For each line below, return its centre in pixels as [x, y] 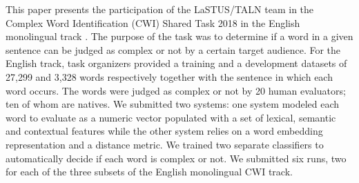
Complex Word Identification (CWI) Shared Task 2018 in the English [153, 22]
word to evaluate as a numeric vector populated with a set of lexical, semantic [171, 117]
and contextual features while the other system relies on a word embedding [164, 131]
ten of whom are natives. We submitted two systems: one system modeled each [173, 104]
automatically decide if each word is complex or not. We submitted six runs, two [176, 158]
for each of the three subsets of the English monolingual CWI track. [149, 172]
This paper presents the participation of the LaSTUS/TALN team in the [160, 9]
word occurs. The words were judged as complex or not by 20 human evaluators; [176, 90]
